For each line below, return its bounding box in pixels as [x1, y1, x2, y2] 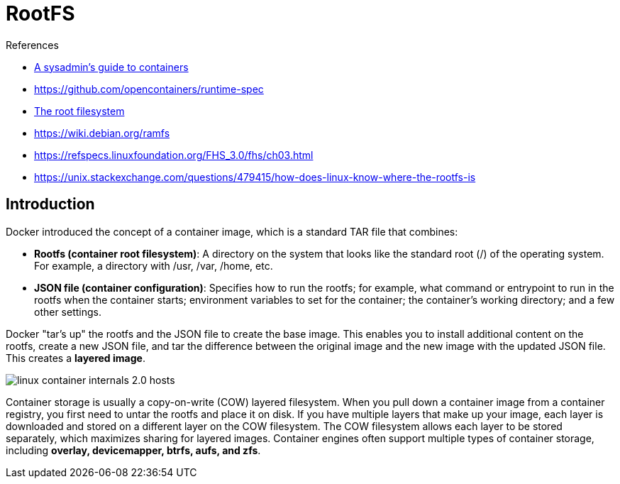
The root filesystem [34, 104, 125, 117]
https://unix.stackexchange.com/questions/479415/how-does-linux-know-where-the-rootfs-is [34, 170, 476, 183]
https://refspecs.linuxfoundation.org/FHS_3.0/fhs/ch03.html [34, 148, 314, 161]
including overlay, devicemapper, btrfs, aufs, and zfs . [6, 444, 261, 456]
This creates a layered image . [6, 351, 145, 364]
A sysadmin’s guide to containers [34, 60, 189, 73]
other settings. [34, 305, 102, 318]
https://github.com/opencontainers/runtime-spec [34, 82, 264, 95]
